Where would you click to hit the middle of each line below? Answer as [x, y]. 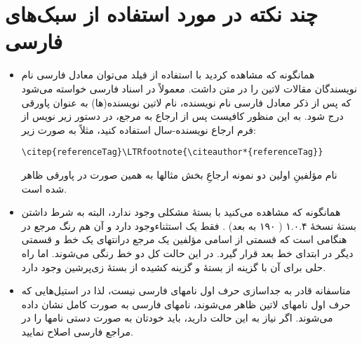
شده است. [44, 188]
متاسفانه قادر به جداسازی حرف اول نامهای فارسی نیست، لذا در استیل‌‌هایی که [186, 290]
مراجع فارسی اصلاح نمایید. [77, 331]
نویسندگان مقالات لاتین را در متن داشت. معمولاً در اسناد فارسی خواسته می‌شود [189, 88]
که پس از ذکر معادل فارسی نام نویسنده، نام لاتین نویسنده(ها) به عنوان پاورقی [186, 102]
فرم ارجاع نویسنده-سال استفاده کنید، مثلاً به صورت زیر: [139, 129]
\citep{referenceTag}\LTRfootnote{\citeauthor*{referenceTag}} [172, 152]
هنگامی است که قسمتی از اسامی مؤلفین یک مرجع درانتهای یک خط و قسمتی [184, 239]
